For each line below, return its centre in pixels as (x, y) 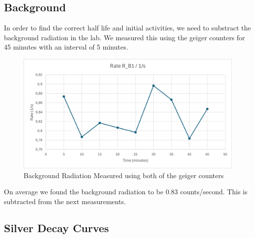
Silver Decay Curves (57, 227)
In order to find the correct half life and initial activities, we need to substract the (127, 28)
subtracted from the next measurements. (65, 201)
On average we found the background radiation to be (84, 192)
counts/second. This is (214, 192)
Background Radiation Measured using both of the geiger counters (124, 175)
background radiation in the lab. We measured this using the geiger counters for (125, 37)
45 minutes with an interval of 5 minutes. (66, 47)
